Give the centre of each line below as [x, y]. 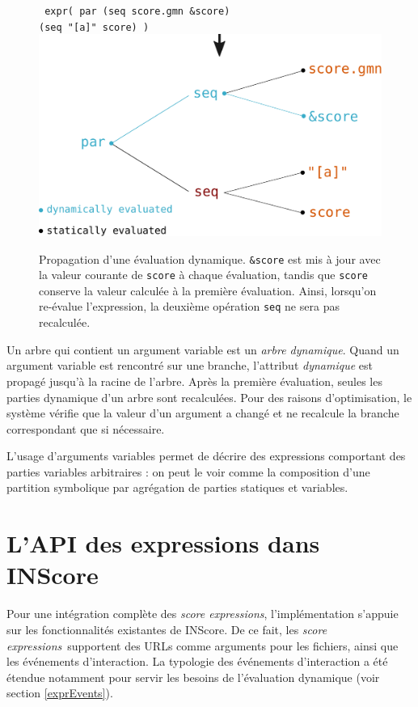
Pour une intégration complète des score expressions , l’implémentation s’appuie [203, 614]
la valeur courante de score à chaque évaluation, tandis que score [203, 275]
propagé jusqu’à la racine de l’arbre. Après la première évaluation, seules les [194, 381]
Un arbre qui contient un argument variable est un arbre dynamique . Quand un [203, 349]
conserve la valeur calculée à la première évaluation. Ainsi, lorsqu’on [208, 290]
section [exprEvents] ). [60, 693]
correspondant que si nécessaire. [86, 428]
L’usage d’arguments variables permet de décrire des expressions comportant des [206, 456]
